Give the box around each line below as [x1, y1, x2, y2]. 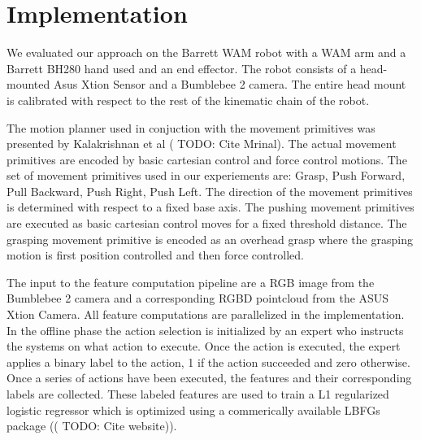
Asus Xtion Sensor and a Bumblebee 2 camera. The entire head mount [53, 76, 406, 93]
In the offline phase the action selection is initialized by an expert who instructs [7, 321, 404, 338]
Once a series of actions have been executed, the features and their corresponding [7, 369, 412, 386]
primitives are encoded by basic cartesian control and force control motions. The [7, 150, 407, 168]
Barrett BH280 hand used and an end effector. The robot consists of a [7, 59, 357, 76]
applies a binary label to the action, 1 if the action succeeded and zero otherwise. [7, 353, 410, 370]
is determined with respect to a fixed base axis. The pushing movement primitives [7, 198, 414, 216]
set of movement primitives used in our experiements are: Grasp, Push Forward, [7, 167, 406, 184]
